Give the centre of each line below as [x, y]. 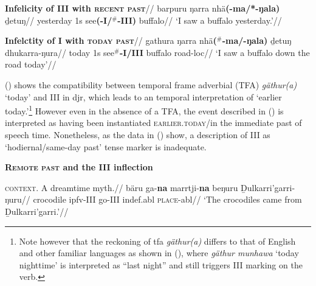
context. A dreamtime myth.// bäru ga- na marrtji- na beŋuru [122, 187]
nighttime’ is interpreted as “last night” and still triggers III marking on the [161, 264]
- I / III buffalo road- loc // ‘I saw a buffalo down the [215, 52]
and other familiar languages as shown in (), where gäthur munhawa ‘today [159, 253]
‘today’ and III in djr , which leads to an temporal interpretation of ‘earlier [143, 96]
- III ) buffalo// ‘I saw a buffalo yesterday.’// [200, 20]
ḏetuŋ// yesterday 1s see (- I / [59, 20]
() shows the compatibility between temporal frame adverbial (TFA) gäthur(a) [151, 84]
